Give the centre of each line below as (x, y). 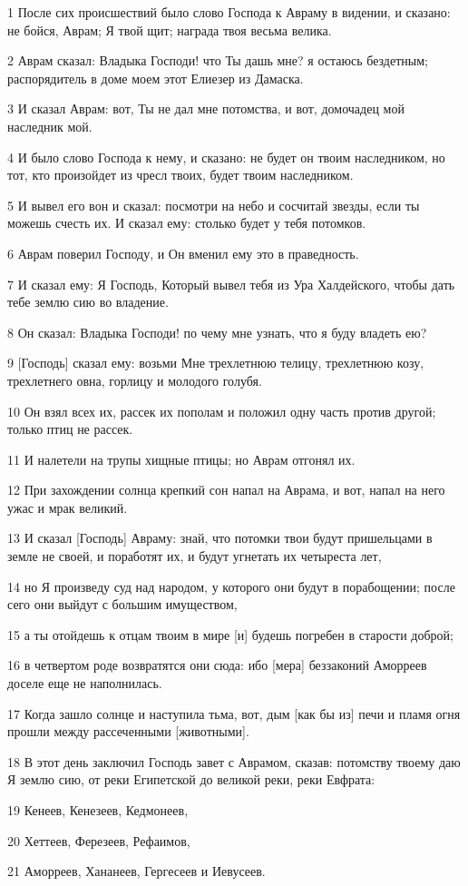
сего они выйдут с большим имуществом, (122, 604)
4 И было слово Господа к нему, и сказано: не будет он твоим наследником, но (226, 157)
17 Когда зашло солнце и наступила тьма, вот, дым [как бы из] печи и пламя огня (234, 713)
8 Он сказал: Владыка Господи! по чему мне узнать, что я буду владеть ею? (217, 332)
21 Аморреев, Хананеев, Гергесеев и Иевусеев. (136, 871)
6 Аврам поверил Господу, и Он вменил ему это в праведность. (183, 253)
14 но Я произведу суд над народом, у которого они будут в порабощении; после (231, 586)
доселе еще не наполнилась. (85, 683)
